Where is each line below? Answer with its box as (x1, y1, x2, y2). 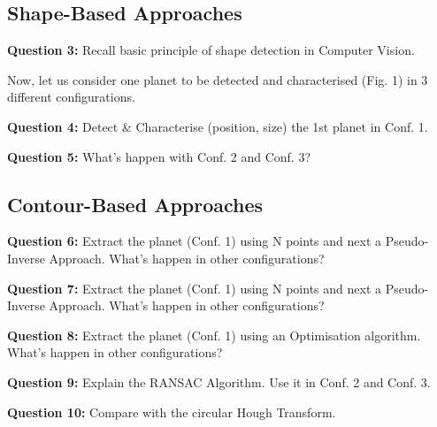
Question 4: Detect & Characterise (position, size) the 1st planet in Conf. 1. (7, 117, 428, 135)
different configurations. (7, 88, 135, 106)
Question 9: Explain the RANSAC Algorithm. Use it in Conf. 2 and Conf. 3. (7, 372, 431, 391)
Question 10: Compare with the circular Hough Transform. (7, 402, 336, 421)
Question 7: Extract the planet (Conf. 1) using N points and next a (7, 278, 382, 297)
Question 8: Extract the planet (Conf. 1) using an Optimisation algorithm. (7, 325, 421, 344)
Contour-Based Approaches (7, 190, 264, 217)
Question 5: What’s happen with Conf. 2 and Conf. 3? (7, 147, 310, 165)
